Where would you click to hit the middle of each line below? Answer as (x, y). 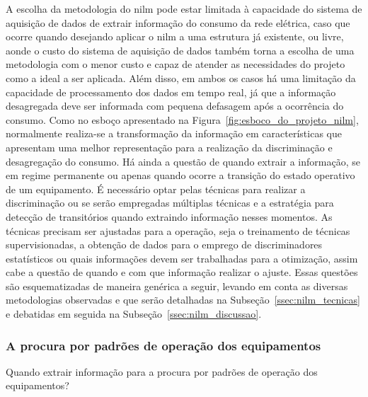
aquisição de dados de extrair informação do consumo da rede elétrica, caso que (178, 22)
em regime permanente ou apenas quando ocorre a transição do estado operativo (180, 175)
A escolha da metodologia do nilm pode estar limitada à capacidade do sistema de (184, 8)
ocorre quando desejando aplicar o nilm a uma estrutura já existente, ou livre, (175, 36)
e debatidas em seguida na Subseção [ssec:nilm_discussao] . (134, 314)
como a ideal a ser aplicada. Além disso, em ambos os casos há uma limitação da (181, 77)
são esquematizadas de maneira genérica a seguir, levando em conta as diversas (177, 286)
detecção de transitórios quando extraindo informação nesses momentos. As (169, 216)
